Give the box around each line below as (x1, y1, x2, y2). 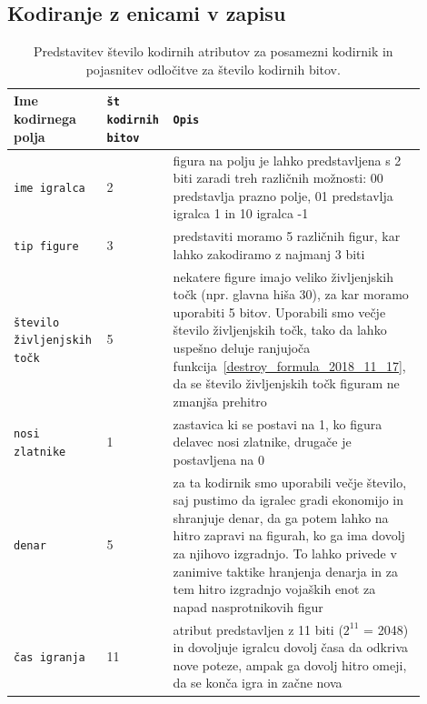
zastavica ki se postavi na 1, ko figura (173, 414, 382, 433)
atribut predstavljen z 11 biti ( (173, 619, 343, 639)
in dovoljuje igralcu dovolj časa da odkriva (173, 638, 409, 657)
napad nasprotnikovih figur (173, 597, 323, 616)
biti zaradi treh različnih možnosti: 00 (173, 168, 383, 187)
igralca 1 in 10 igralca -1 (173, 204, 309, 223)
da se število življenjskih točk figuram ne (173, 374, 400, 393)
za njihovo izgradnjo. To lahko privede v (173, 544, 397, 563)
